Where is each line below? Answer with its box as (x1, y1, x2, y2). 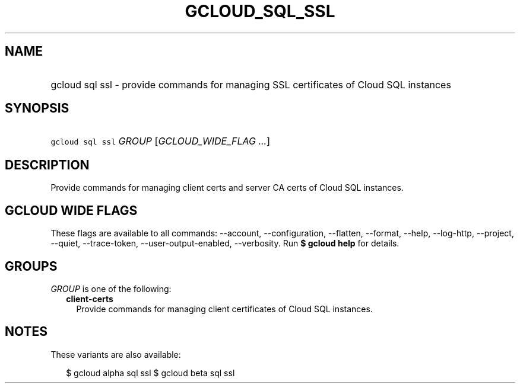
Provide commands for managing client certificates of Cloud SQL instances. (76, 303, 373, 314)
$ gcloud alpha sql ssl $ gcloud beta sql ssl (66, 367, 235, 378)
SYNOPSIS (5, 101, 69, 116)
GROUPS (5, 258, 58, 274)
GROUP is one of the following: (50, 283, 172, 294)
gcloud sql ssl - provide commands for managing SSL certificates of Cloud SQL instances (50, 78, 451, 91)
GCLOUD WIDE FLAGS (5, 203, 138, 218)
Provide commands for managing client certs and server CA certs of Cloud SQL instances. (50, 182, 404, 193)
